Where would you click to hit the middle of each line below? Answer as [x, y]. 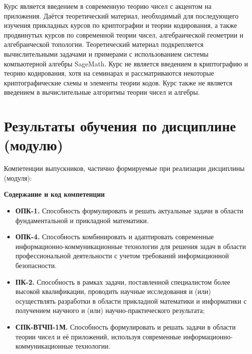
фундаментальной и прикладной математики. [82, 220]
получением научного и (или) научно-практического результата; [110, 310]
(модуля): [18, 177]
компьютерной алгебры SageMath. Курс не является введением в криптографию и [126, 63]
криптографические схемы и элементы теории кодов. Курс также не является [118, 82]
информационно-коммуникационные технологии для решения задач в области [131, 246]
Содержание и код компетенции [54, 194]
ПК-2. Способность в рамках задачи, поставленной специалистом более [123, 281]
